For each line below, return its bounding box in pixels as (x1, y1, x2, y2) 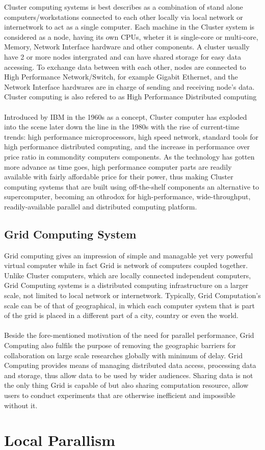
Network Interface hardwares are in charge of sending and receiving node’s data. (4, 81, 255, 92)
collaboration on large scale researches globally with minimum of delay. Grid (4, 350, 243, 360)
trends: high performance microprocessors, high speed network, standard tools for (4, 131, 259, 142)
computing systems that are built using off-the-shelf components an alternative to (4, 181, 259, 192)
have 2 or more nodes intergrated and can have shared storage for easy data (4, 51, 241, 62)
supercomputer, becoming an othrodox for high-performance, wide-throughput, (4, 191, 251, 202)
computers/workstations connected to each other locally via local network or (4, 11, 243, 22)
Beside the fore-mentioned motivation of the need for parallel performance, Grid (4, 330, 254, 340)
